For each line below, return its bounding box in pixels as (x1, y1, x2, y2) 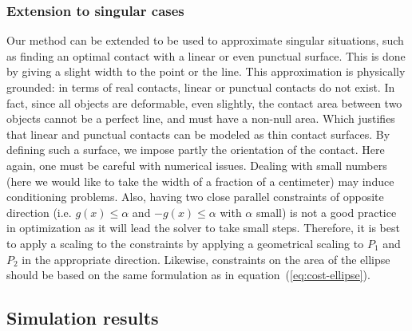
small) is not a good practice (256, 203, 397, 220)
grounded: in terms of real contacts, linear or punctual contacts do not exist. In (6, 79, 395, 95)
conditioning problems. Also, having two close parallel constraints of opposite (6, 188, 384, 205)
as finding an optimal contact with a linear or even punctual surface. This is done (6, 47, 406, 64)
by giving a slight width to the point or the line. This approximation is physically (6, 63, 406, 80)
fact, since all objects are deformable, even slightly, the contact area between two (6, 94, 402, 111)
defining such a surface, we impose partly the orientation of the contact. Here (6, 141, 385, 158)
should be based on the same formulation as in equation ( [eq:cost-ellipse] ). (6, 266, 370, 283)
